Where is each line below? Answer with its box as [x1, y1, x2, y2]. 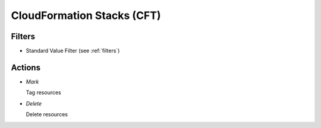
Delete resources [26, 111, 68, 118]
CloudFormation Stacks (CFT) [11, 9, 161, 22]
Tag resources [26, 89, 62, 96]
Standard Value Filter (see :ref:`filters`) [26, 47, 120, 55]
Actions [11, 62, 41, 72]
